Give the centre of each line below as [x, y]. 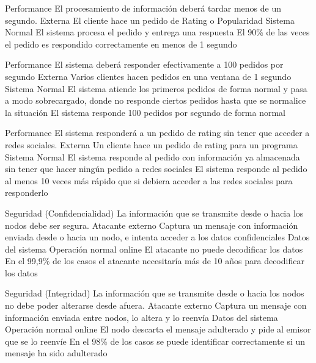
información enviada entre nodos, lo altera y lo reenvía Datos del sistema [141, 317]
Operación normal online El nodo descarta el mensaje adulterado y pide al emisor [158, 329]
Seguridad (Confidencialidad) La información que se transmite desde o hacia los [154, 213]
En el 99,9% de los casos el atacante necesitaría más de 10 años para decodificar [155, 261]
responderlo [27, 192]
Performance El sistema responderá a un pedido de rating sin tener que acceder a [157, 133]
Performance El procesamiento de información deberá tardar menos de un [143, 8]
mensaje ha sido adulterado [56, 353]
